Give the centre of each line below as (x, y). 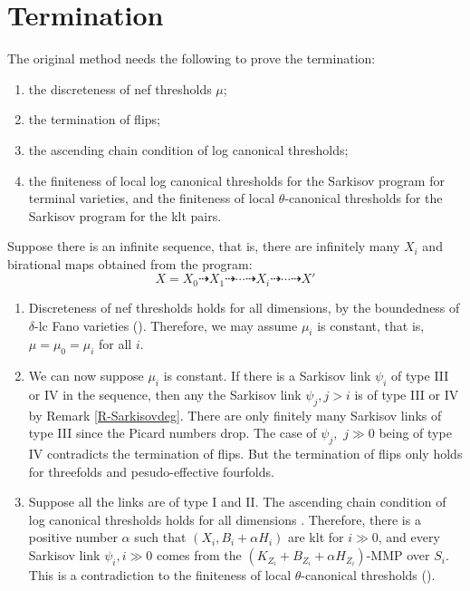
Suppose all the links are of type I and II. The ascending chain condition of (237, 502)
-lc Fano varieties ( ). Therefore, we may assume (166, 325)
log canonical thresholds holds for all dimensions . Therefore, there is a (225, 519)
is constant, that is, (371, 325)
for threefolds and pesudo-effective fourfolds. (151, 471)
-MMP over (398, 555)
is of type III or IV (407, 394)
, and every (409, 537)
